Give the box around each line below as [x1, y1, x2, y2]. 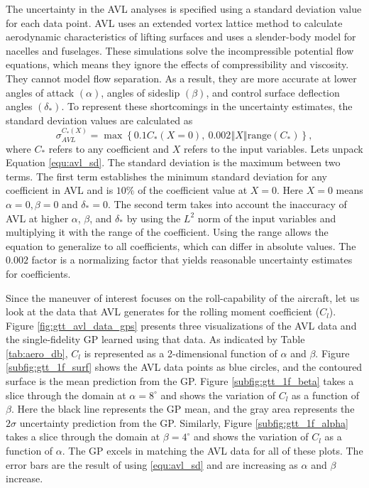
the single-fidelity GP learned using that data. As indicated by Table [6, 332, 305, 347]
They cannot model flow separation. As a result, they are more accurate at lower [6, 70, 357, 85]
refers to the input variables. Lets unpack [184, 141, 363, 156]
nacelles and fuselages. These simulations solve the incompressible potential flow [6, 43, 354, 58]
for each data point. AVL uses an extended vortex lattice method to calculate [6, 15, 343, 30]
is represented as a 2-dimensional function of [84, 345, 277, 360]
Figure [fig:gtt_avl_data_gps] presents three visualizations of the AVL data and [6, 318, 357, 332]
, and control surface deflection [206, 85, 340, 99]
